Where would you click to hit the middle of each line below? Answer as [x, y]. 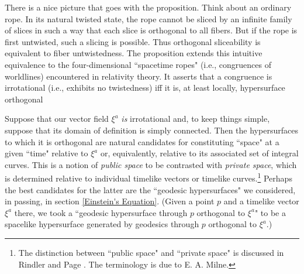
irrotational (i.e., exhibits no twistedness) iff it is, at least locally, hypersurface [145, 88]
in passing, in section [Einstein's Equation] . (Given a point [110, 201]
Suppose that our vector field [57, 119]
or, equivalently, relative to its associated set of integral [199, 153]
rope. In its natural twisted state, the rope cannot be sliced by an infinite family [148, 18]
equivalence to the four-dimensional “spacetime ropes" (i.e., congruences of [138, 64]
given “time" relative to [46, 153]
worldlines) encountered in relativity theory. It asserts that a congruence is [139, 76]
